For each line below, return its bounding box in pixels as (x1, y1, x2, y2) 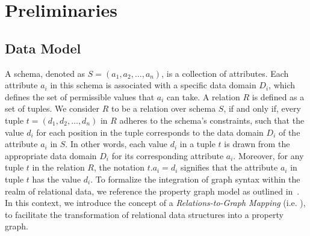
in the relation (32, 161, 85, 174)
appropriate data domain (5, 149, 97, 162)
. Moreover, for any (233, 149, 304, 162)
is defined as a (252, 90, 305, 103)
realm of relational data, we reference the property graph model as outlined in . (5, 184, 300, 197)
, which (268, 79, 296, 91)
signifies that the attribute (181, 161, 278, 174)
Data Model (5, 38, 81, 57)
